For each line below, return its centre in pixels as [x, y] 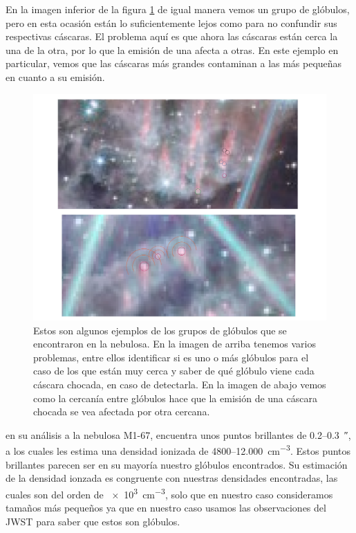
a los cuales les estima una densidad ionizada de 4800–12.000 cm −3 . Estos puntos [178, 450]
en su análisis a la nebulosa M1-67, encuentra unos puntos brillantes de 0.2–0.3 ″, [178, 434]
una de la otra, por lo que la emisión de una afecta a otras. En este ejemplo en [172, 49]
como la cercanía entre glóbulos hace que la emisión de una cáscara [175, 398]
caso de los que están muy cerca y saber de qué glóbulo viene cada [174, 371]
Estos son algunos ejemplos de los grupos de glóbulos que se [160, 330]
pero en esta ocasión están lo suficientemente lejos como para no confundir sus [171, 22]
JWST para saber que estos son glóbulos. [93, 521]
